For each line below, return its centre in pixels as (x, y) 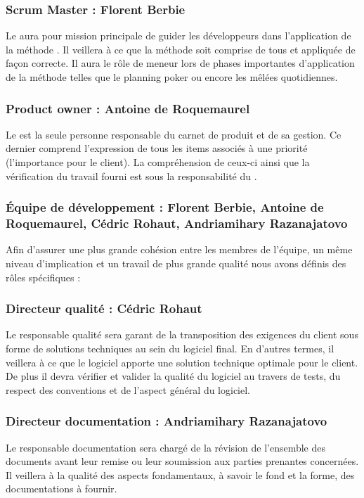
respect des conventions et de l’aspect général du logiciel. (128, 389)
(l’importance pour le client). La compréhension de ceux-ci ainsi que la (158, 162)
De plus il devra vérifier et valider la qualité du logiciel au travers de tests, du (173, 376)
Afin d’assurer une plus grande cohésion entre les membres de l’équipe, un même (179, 249)
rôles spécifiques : (43, 277)
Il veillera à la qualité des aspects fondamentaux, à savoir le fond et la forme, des (180, 474)
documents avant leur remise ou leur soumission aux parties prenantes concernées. (182, 461)
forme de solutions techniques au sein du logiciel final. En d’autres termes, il (170, 348)
